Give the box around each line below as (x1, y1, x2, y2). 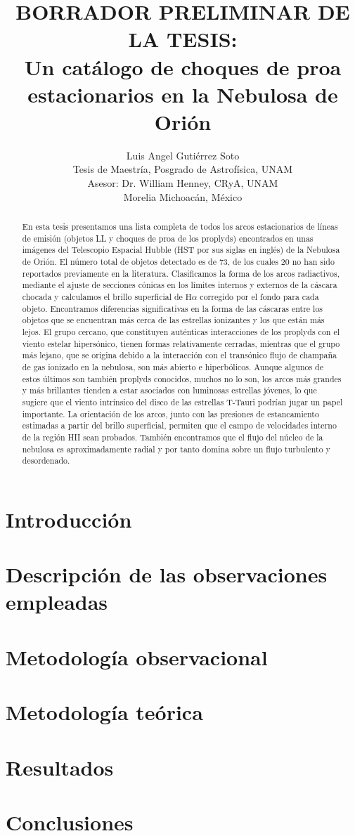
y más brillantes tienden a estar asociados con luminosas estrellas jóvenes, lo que (22, 384, 317, 396)
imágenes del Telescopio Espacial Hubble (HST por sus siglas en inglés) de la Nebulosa (22, 244, 340, 256)
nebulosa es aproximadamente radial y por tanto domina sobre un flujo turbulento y (22, 443, 330, 455)
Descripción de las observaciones (6, 560, 328, 589)
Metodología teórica (6, 698, 203, 726)
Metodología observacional (6, 642, 268, 671)
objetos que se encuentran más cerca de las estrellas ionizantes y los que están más (22, 314, 325, 326)
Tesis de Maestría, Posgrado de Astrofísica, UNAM (72, 162, 293, 176)
